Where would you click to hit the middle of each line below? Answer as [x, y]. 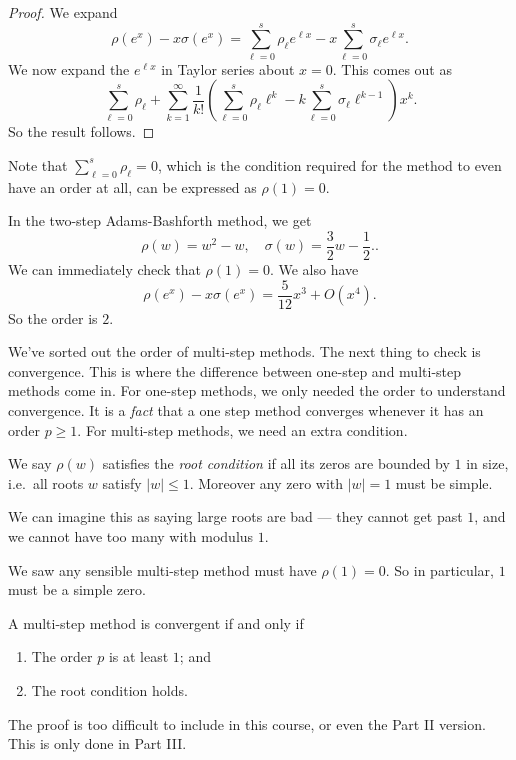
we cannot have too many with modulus [131, 535]
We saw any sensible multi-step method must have [162, 569]
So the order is [53, 317]
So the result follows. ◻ [81, 131]
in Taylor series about [228, 68]
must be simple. [444, 482]
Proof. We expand [63, 12]
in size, [487, 463]
